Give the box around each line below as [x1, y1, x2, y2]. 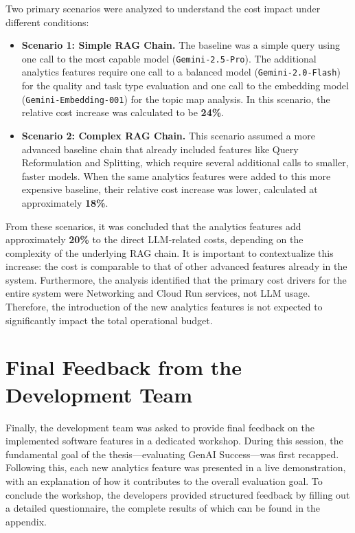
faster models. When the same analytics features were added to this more [21, 168, 331, 183]
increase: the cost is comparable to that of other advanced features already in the [5, 259, 347, 273]
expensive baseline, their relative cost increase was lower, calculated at [21, 182, 318, 196]
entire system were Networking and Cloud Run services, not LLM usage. [5, 286, 310, 300]
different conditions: [5, 14, 89, 29]
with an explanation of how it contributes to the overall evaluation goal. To [5, 473, 323, 488]
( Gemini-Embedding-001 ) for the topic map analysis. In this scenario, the [21, 91, 330, 106]
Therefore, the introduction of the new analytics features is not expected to [5, 299, 323, 314]
